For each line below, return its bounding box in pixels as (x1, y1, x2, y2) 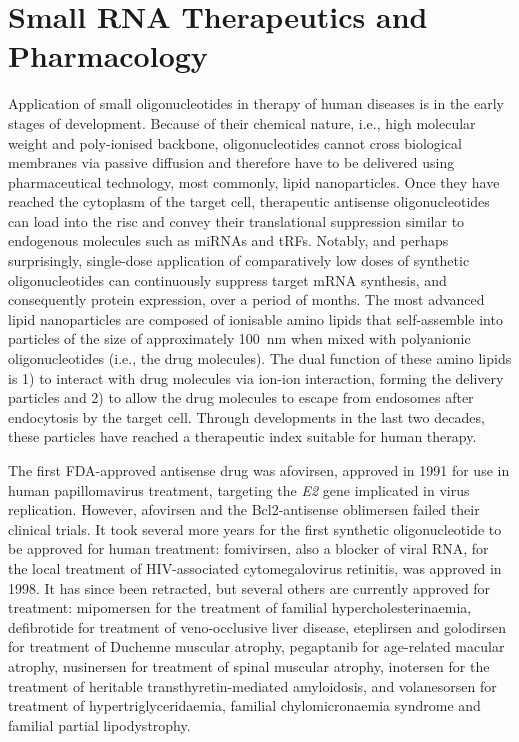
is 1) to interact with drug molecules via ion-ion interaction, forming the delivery (8, 367, 504, 388)
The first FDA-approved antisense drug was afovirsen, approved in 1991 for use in (8, 460, 510, 480)
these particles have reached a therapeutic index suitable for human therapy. (8, 426, 477, 447)
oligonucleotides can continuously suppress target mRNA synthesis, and (8, 269, 447, 290)
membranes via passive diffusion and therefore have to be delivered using (8, 152, 455, 173)
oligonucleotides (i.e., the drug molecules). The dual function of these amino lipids (8, 348, 512, 369)
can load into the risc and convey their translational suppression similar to (8, 210, 465, 231)
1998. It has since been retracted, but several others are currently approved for (8, 577, 491, 598)
